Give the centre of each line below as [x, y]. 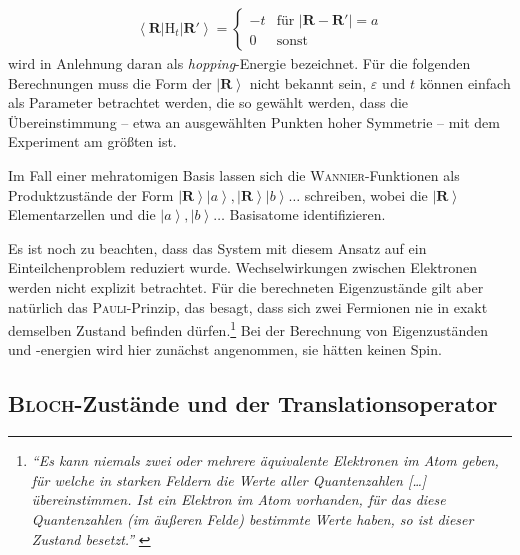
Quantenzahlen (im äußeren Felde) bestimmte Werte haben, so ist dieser [252, 518]
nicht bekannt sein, [308, 82]
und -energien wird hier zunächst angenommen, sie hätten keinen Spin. [225, 349]
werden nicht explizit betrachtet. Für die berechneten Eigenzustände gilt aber [246, 286]
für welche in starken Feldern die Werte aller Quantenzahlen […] [229, 479]
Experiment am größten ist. [92, 141]
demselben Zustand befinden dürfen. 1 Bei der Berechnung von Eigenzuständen [248, 328]
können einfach [465, 82]
